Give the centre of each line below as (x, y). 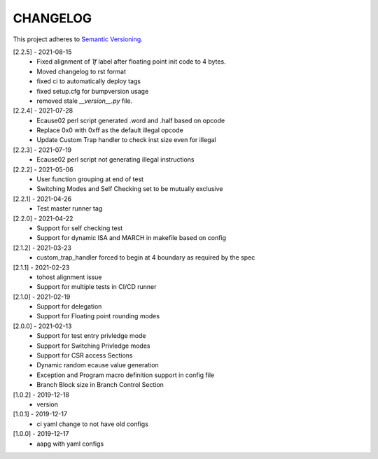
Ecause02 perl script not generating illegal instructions (115, 160)
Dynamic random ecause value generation (98, 365)
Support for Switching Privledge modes (93, 346)
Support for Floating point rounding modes (98, 316)
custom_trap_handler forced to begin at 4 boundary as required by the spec (146, 257)
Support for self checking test (80, 228)
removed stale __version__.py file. (85, 101)
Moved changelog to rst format (81, 71)
